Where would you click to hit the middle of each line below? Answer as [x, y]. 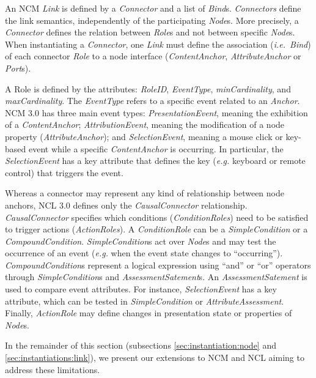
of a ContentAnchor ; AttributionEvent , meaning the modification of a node [145, 124]
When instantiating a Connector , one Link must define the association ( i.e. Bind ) [158, 44]
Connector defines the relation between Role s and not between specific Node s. [150, 32]
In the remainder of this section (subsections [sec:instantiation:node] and [141, 345]
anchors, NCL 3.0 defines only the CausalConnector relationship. [126, 205]
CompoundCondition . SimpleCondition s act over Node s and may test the [141, 241]
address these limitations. [53, 369]
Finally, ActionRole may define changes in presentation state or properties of [149, 313]
